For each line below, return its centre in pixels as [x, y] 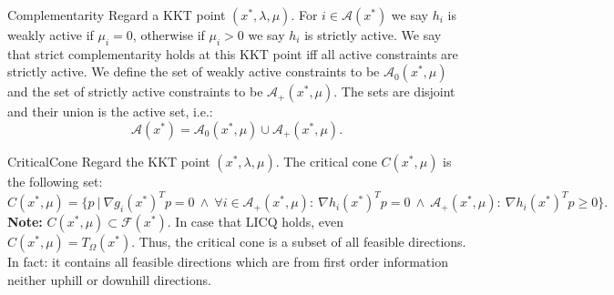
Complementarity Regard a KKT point [117, 15]
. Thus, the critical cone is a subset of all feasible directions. [299, 242]
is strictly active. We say [373, 35]
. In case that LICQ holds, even [256, 222]
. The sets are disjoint [394, 92]
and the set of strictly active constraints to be [135, 92]
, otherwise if [169, 35]
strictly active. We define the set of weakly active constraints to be [194, 71]
